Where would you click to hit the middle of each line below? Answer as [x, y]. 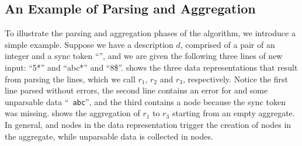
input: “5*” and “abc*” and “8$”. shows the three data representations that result [151, 67]
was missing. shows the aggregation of [72, 113]
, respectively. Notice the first [235, 79]
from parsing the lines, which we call [70, 79]
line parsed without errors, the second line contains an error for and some [136, 90]
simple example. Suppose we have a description [89, 44]
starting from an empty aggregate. [233, 113]
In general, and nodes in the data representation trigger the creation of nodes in [148, 125]
